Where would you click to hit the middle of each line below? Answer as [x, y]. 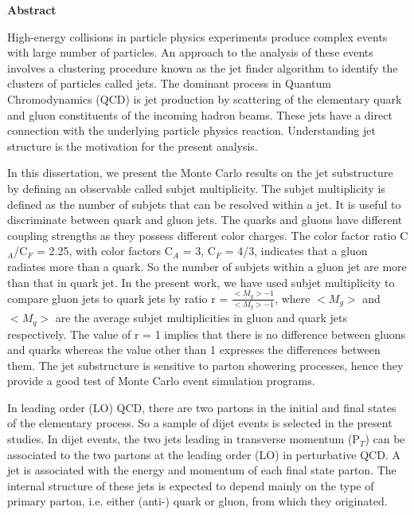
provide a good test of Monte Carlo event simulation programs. [161, 381]
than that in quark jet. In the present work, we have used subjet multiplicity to [201, 282]
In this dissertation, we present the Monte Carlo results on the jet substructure [200, 173]
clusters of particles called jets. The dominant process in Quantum [169, 83]
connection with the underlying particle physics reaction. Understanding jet [191, 130]
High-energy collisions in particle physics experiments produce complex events [197, 36]
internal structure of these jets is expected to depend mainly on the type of [191, 485]
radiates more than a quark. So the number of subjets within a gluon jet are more [207, 266]
